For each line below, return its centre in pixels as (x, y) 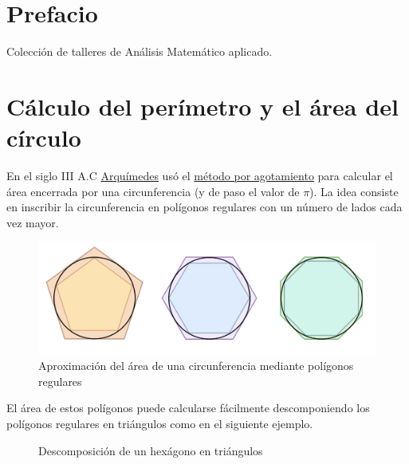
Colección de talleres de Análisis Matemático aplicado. (140, 51)
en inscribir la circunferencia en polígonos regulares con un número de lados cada (204, 207)
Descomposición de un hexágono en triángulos (151, 450)
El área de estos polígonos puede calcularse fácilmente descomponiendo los (188, 408)
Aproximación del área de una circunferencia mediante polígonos (196, 366)
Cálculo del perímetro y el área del (203, 106)
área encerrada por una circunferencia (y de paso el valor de (153, 191)
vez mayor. (33, 222)
